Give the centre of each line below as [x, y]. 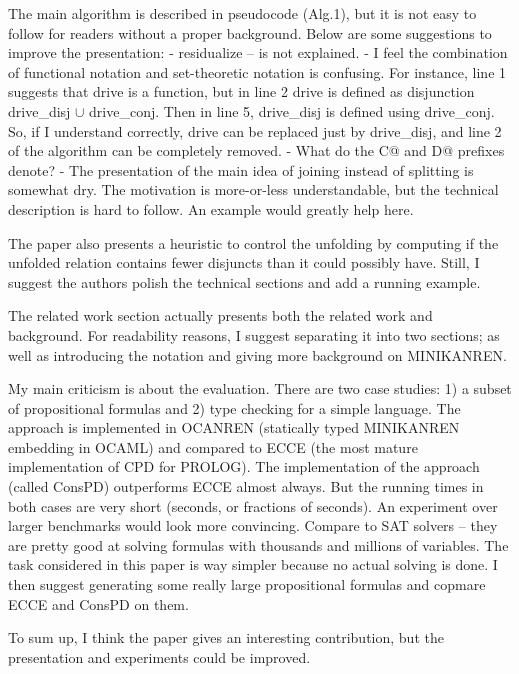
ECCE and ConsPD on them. [98, 603]
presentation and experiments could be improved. [159, 656]
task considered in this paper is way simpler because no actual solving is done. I [253, 564]
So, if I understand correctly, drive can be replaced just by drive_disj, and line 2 [255, 130]
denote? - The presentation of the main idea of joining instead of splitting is [241, 169]
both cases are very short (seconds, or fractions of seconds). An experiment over [253, 505]
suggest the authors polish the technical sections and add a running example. [244, 281]
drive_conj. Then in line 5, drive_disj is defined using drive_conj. [292, 110]
